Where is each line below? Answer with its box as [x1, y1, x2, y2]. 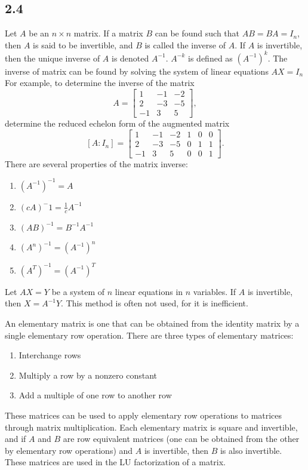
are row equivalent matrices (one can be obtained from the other [63, 432, 300, 445]
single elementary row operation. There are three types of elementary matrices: [5, 328, 294, 341]
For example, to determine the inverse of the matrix [5, 76, 195, 89]
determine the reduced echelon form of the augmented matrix [5, 117, 230, 130]
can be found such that [155, 27, 239, 39]
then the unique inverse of [5, 51, 100, 64]
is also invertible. [220, 444, 282, 456]
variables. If [193, 285, 236, 297]
